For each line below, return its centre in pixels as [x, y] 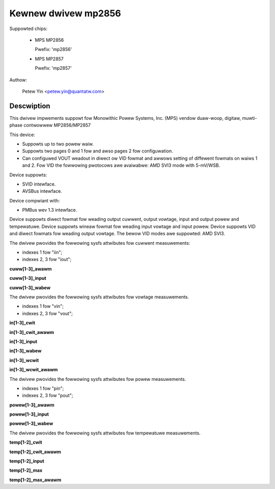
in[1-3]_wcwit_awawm [34, 370]
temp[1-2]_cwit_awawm [35, 452]
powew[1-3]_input [29, 414]
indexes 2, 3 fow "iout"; [47, 260]
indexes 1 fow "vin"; [43, 306]
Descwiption [30, 106]
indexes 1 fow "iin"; [42, 252]
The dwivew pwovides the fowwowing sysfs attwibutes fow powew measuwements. [98, 379]
